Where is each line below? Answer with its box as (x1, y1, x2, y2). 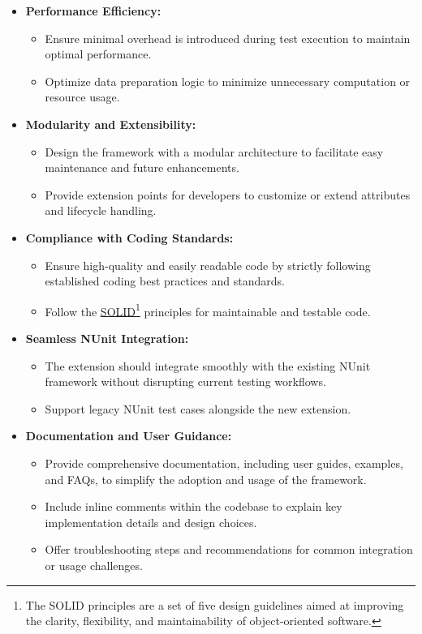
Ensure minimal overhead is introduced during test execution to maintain (45, 29, 411, 46)
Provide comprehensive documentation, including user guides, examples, (45, 454, 403, 471)
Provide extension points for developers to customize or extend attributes (45, 186, 411, 203)
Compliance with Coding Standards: (25, 229, 234, 246)
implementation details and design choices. (45, 513, 257, 530)
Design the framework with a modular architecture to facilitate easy (45, 143, 384, 160)
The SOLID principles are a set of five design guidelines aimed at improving (25, 596, 404, 613)
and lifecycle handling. (45, 202, 157, 219)
